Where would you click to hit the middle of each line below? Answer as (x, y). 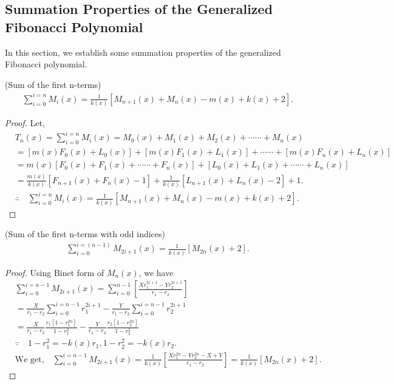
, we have (156, 272)
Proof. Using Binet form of (55, 272)
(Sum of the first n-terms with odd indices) (85, 234)
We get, (29, 359)
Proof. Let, (25, 123)
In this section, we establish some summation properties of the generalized (143, 52)
